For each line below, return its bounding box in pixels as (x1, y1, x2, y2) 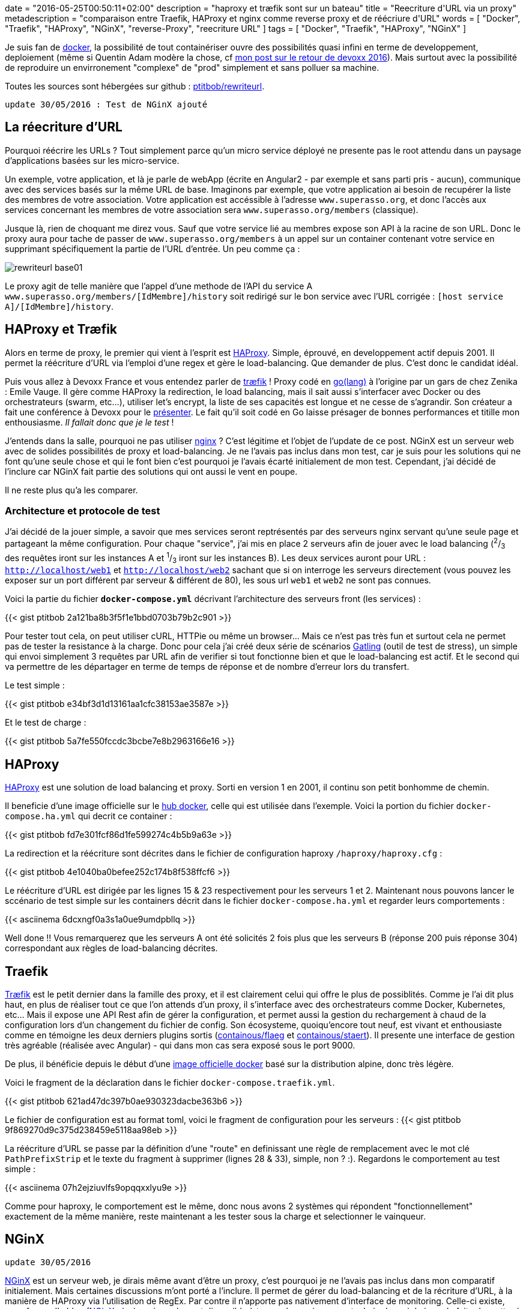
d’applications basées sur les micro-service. (5, 155, 180, 166)
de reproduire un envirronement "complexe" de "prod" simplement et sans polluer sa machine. (5, 62, 379, 73)
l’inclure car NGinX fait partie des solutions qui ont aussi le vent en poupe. (5, 466, 298, 477)
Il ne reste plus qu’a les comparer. (5, 484, 138, 495)
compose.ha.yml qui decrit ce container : (5, 811, 172, 822)
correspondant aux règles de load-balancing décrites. (5, 943, 218, 954)
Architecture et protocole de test (5, 505, 160, 517)
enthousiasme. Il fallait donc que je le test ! (5, 417, 174, 427)
